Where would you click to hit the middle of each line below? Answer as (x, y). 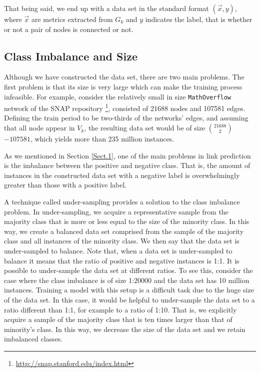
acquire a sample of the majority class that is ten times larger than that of (118, 319)
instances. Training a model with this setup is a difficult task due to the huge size (129, 290)
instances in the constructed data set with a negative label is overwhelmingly (122, 175)
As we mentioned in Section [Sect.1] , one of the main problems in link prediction (127, 155)
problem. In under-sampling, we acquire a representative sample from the (116, 211)
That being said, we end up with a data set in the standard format (106, 8)
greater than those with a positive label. (65, 185)
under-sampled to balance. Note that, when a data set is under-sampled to (118, 251)
